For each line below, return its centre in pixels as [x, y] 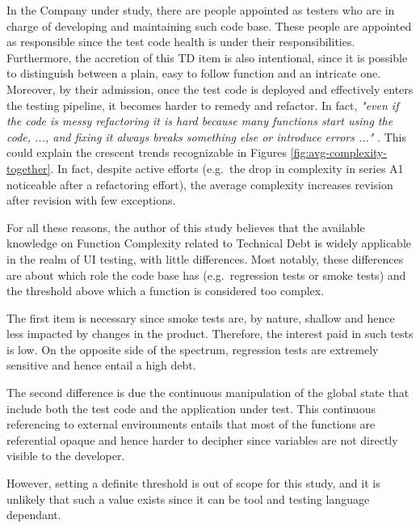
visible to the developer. [66, 456]
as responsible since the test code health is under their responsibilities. [181, 42]
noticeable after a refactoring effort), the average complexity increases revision [200, 184]
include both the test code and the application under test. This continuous [191, 408]
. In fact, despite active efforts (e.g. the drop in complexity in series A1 [227, 168]
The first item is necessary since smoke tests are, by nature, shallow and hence [201, 317]
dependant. [34, 515]
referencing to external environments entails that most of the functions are [191, 424]
